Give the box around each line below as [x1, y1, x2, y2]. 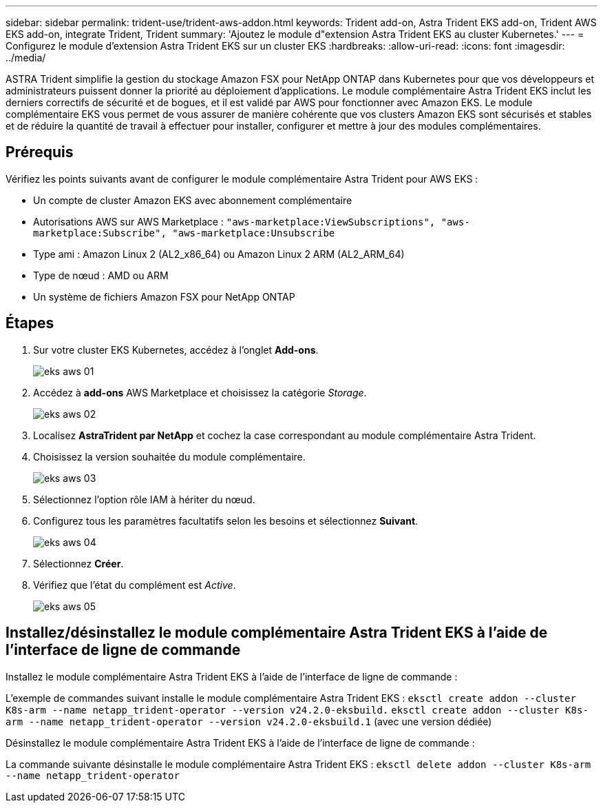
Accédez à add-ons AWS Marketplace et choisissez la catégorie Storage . [33, 386, 367, 398]
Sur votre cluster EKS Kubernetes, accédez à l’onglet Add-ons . [33, 343, 319, 356]
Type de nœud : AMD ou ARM [33, 269, 169, 281]
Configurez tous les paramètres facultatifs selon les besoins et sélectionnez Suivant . [33, 514, 419, 527]
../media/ [6, 52, 46, 63]
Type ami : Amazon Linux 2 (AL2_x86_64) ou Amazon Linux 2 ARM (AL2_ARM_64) [33, 248, 405, 260]
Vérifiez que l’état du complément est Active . [33, 578, 236, 591]
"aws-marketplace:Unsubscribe [172, 227, 335, 239]
